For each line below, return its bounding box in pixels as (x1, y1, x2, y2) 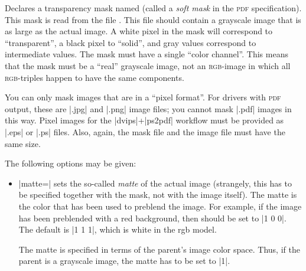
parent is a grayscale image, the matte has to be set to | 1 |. (18, 254, 230, 267)
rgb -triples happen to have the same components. (5, 71, 184, 83)
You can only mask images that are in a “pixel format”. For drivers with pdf (5, 91, 281, 103)
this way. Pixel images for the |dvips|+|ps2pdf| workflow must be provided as (5, 114, 284, 126)
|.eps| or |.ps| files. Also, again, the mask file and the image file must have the (5, 125, 285, 138)
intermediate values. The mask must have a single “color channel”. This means (5, 48, 288, 60)
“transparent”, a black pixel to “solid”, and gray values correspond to (5, 36, 256, 48)
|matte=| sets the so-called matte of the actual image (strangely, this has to (18, 177, 292, 189)
